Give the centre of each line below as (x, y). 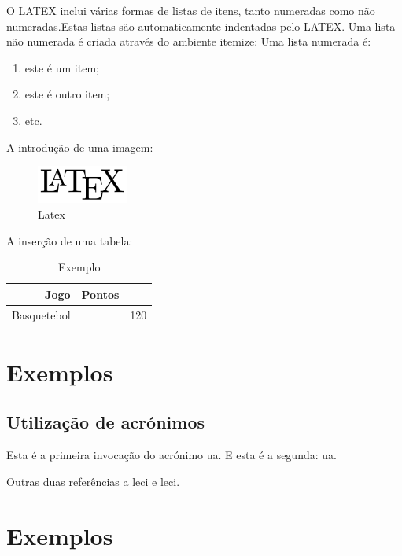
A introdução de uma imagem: (80, 147)
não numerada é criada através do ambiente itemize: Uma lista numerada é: (189, 41)
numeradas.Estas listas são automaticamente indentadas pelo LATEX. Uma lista (201, 26)
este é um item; (62, 67)
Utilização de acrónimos (105, 422)
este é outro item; (67, 94)
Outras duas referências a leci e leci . (93, 481)
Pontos (100, 294)
